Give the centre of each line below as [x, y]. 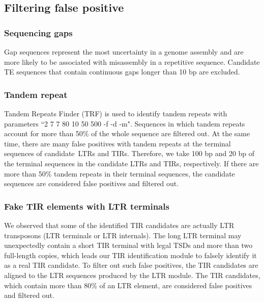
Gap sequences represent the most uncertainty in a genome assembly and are [124, 52]
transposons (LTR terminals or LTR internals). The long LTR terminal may [123, 235]
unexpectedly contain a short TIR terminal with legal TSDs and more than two [128, 245]
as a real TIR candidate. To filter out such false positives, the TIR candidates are [131, 265]
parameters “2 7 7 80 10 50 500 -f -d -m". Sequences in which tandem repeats [125, 123]
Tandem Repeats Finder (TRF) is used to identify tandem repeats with [116, 113]
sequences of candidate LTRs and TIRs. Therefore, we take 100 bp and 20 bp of [129, 153]
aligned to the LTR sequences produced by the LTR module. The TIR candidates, [132, 275]
